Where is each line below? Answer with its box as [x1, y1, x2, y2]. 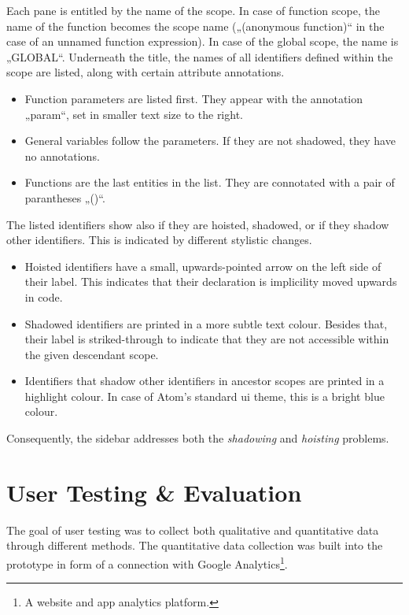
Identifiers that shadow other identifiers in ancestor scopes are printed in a [24, 372, 385, 389]
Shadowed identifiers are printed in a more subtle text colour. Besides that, [24, 315, 388, 332]
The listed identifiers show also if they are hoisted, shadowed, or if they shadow [6, 216, 389, 232]
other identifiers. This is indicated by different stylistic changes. [6, 232, 312, 248]
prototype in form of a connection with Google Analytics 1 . [6, 553, 288, 572]
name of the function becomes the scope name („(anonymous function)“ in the [6, 17, 385, 34]
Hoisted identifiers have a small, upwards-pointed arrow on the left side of [24, 257, 381, 274]
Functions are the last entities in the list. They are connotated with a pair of [24, 174, 395, 191]
